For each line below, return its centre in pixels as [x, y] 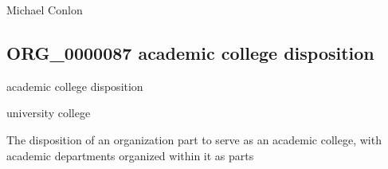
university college [49, 113]
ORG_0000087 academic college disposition [190, 52]
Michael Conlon [45, 10]
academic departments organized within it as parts [130, 155]
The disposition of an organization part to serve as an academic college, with [194, 139]
